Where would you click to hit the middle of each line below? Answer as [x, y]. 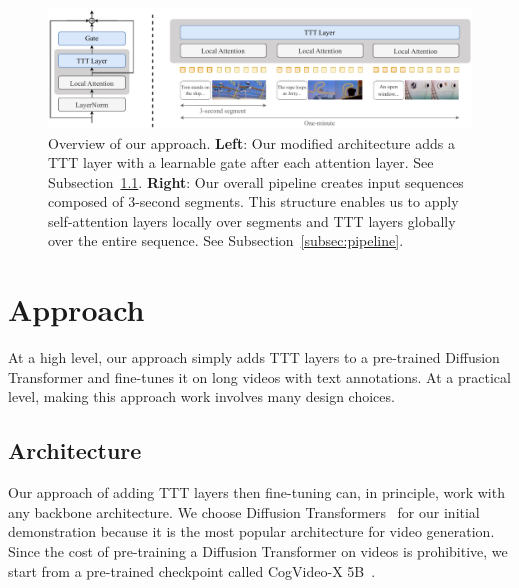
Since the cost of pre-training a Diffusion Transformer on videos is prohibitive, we [258, 550]
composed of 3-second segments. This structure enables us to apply [253, 201]
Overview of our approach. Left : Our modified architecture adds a [251, 142]
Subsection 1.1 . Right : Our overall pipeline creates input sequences [256, 181]
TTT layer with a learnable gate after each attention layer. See [241, 162]
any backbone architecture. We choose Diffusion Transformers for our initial [244, 511]
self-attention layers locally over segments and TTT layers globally [252, 220]
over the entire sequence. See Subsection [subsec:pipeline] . [226, 240]
